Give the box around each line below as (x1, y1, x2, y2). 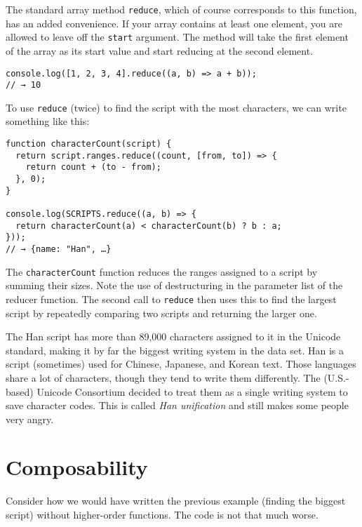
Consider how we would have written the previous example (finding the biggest (6, 493, 346, 508)
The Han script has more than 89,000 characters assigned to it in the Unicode (6, 329, 341, 344)
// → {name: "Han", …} (6, 244, 112, 254)
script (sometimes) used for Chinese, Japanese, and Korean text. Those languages (6, 356, 356, 371)
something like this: (6, 114, 90, 128)
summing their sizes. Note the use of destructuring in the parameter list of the (6, 278, 343, 293)
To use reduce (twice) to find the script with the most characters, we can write (6, 100, 347, 114)
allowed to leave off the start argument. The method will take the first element (6, 29, 349, 44)
